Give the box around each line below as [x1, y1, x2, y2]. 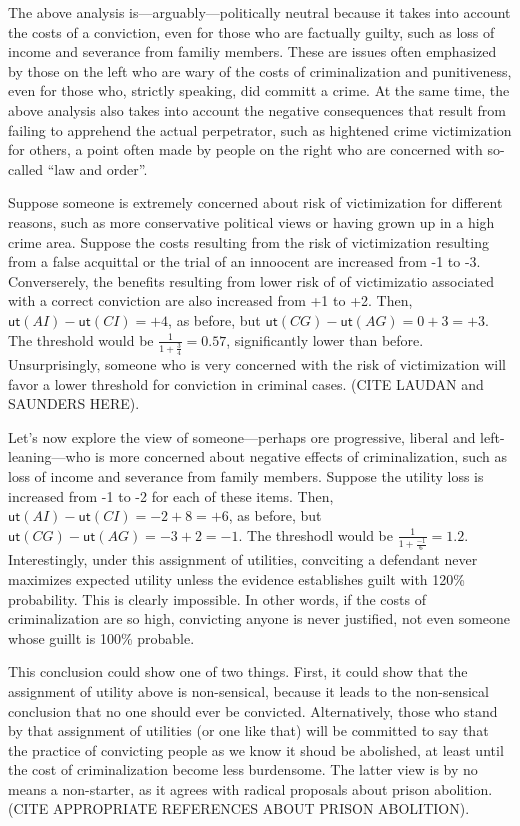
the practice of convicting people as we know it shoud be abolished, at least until [8, 739, 504, 760]
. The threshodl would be [238, 524, 394, 545]
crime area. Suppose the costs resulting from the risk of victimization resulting [8, 231, 489, 252]
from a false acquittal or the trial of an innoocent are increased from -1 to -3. [8, 251, 481, 272]
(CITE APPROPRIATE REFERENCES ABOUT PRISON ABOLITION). [8, 798, 470, 819]
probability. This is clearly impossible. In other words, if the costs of [8, 588, 426, 609]
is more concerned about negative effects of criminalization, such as [95, 446, 507, 467]
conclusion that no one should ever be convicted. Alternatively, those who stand [8, 700, 498, 721]
